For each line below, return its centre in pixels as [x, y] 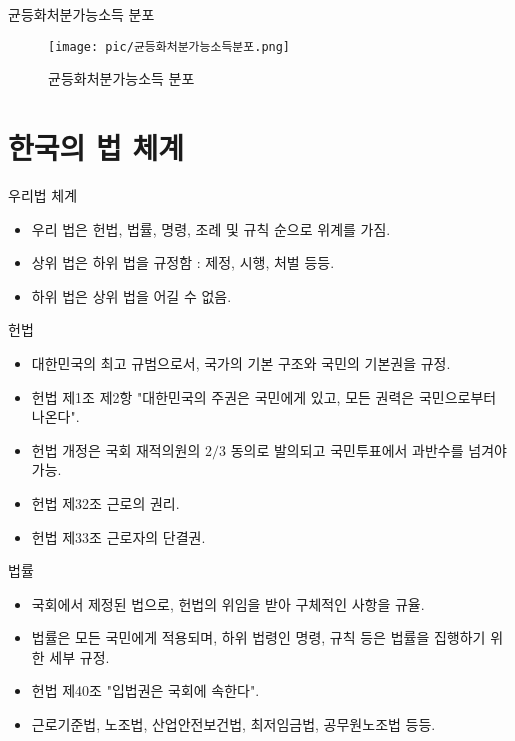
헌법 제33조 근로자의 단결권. [118, 536]
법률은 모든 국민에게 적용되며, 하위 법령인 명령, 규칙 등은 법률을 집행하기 [258, 637]
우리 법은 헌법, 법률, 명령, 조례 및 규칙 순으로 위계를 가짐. [211, 228]
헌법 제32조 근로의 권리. [105, 502]
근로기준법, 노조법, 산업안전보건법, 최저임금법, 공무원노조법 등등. [233, 724]
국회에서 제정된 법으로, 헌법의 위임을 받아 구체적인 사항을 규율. [228, 603]
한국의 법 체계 [96, 147]
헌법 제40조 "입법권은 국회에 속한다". [145, 690]
